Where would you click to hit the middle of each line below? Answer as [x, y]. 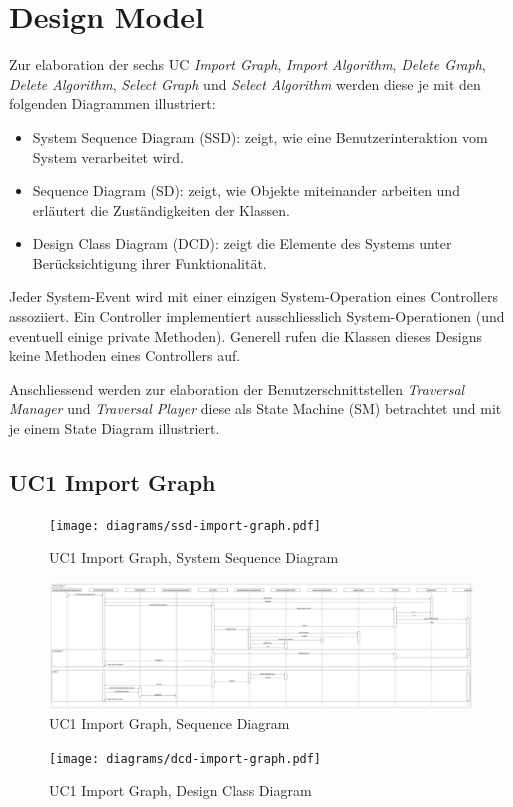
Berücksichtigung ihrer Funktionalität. [149, 262]
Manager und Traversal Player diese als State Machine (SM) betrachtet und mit [255, 408]
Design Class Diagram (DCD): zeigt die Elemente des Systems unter [242, 243]
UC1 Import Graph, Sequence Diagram [169, 723]
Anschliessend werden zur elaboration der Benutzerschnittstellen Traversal [237, 388]
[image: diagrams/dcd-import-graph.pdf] [185, 758]
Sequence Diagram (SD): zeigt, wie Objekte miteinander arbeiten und [246, 190]
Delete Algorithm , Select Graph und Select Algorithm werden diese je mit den [245, 83]
